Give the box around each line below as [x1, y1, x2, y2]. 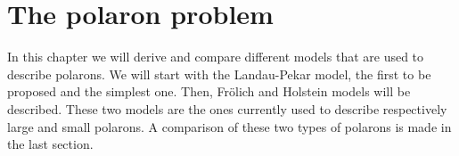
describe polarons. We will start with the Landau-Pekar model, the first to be [7, 64, 431, 83]
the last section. [7, 135, 94, 153]
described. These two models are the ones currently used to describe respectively [7, 99, 447, 118]
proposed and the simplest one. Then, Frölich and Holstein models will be [7, 82, 411, 101]
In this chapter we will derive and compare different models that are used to [7, 47, 424, 66]
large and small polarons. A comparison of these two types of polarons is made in [7, 117, 452, 135]
